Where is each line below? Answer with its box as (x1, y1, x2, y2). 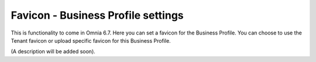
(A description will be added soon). (11, 48, 96, 55)
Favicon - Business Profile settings (11, 9, 184, 22)
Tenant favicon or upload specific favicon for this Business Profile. (11, 37, 171, 44)
